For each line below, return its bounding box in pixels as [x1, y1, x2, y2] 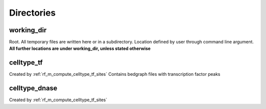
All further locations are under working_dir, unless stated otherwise [9, 45, 151, 51]
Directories [9, 7, 56, 18]
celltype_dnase [9, 84, 58, 92]
